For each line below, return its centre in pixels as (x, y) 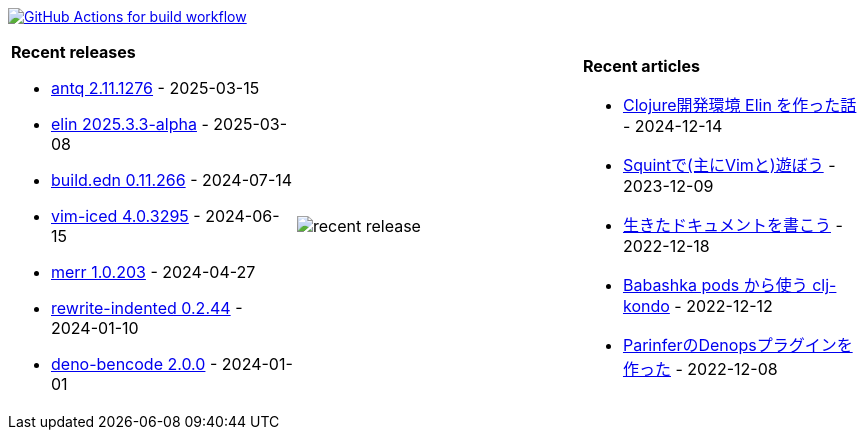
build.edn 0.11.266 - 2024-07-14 (172, 180)
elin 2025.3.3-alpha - (130, 124)
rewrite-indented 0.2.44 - (147, 308)
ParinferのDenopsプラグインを (737, 345)
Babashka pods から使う (715, 285)
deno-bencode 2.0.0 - (134, 364)
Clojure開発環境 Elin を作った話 (739, 105)
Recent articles (641, 66)
